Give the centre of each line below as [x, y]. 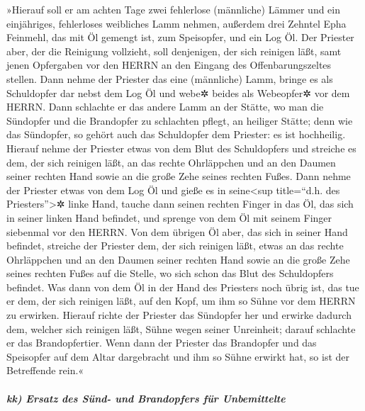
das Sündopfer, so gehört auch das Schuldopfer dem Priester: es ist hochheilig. [176, 134]
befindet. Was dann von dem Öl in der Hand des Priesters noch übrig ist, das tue [183, 287]
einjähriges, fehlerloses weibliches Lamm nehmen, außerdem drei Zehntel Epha [176, 23]
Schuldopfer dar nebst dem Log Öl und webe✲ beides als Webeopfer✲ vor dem [178, 92]
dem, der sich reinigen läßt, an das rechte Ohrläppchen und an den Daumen [171, 162]
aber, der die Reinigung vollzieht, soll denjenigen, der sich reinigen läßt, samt [174, 51]
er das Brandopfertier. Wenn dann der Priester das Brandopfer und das [162, 343]
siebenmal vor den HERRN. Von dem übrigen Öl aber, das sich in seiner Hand [177, 231]
